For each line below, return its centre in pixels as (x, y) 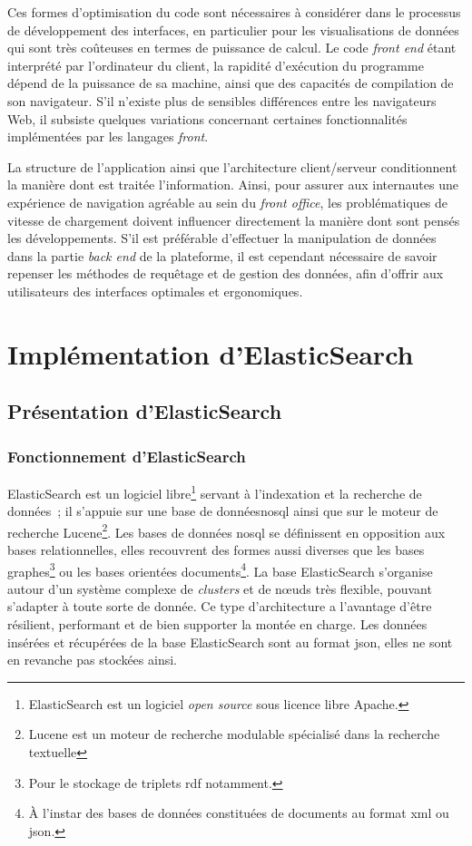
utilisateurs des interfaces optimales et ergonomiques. (155, 291)
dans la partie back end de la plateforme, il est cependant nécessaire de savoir (222, 255)
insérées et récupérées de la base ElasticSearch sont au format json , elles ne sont (230, 642)
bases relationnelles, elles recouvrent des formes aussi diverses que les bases (216, 549)
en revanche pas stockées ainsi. (92, 660)
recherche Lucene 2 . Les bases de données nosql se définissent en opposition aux (226, 530)
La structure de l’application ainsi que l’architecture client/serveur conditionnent (232, 166)
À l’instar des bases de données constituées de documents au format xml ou (239, 813)
